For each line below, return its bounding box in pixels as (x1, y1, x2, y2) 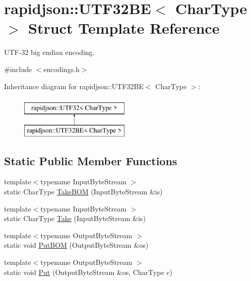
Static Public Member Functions (4, 153, 177, 168)
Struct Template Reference (28, 18, 220, 38)
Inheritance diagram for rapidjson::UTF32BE (4, 81, 144, 91)
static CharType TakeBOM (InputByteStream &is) (4, 186, 163, 197)
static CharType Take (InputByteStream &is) (4, 213, 146, 224)
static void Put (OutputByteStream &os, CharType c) (4, 266, 172, 277)
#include (4, 63, 32, 74)
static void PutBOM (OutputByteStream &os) (4, 240, 149, 250)
